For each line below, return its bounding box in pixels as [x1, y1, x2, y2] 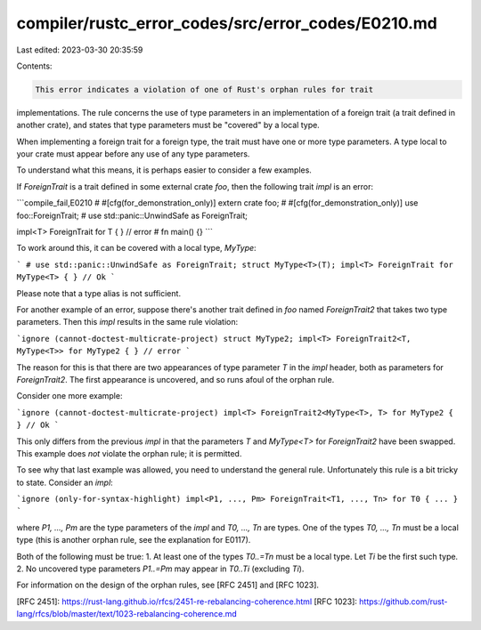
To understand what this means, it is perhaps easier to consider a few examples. [16, 165, 312, 175]
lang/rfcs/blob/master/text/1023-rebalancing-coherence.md [16, 609, 238, 619]
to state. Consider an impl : [16, 477, 113, 488]
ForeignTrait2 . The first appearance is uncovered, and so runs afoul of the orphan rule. [16, 374, 335, 384]
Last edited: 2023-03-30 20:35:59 [16, 44, 143, 55]
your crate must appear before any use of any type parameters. [16, 149, 250, 159]
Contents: [16, 61, 53, 71]
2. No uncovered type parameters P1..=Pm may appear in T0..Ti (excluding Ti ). [16, 563, 305, 574]
